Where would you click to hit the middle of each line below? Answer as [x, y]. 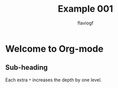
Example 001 [85, 9]
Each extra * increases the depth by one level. [54, 80]
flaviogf [85, 23]
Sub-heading [27, 67]
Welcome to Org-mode [54, 49]
